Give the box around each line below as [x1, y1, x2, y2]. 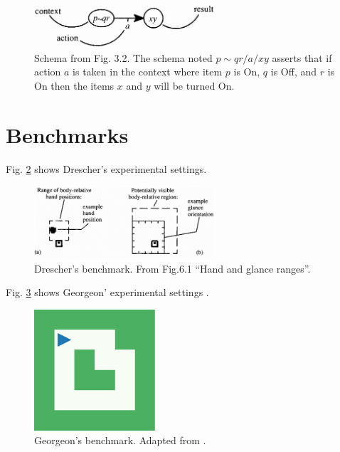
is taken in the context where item [73, 64, 223, 79]
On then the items [34, 78, 115, 93]
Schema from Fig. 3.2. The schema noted [34, 50, 213, 65]
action [34, 64, 61, 79]
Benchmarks [6, 120, 129, 149]
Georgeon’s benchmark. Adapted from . [34, 433, 206, 448]
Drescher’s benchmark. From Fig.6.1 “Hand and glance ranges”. [34, 261, 311, 275]
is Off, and [270, 64, 317, 79]
